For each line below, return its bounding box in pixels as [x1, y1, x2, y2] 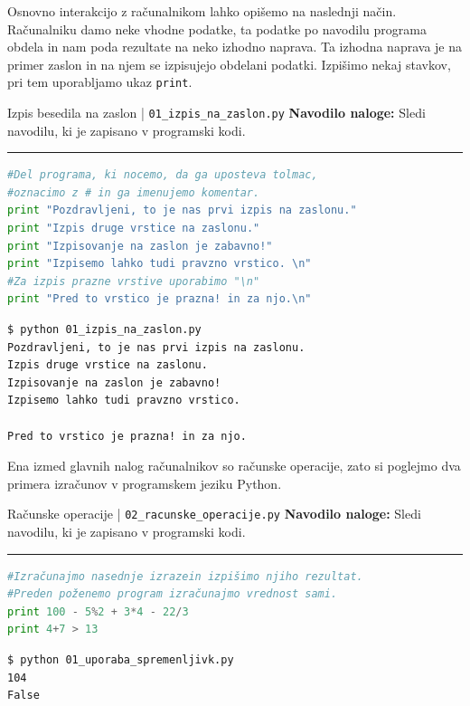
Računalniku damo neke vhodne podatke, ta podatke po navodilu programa [7, 19, 427, 38]
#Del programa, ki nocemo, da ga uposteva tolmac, [7, 168, 318, 182]
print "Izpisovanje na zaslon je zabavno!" [7, 239, 273, 253]
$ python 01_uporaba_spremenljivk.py [7, 654, 234, 666]
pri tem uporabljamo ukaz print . [7, 72, 193, 91]
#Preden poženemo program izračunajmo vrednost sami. [7, 587, 338, 601]
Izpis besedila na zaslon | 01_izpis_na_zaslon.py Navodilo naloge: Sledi [7, 103, 426, 122]
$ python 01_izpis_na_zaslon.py [7, 323, 202, 337]
